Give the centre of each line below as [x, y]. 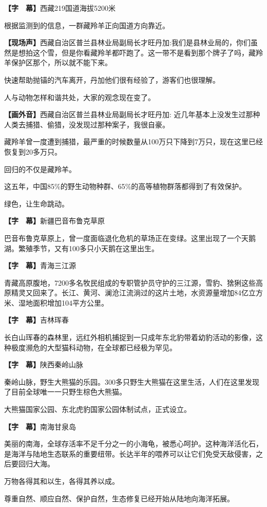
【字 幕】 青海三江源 [40, 265]
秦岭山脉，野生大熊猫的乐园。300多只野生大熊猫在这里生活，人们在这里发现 [132, 381]
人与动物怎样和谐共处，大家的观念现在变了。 [80, 97]
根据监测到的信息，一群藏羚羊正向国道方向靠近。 [87, 25]
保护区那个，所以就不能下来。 [61, 62]
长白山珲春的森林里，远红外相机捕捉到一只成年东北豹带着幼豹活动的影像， [130, 337]
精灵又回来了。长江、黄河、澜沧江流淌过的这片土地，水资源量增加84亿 [130, 293]
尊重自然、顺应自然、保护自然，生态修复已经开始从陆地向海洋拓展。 [119, 498]
